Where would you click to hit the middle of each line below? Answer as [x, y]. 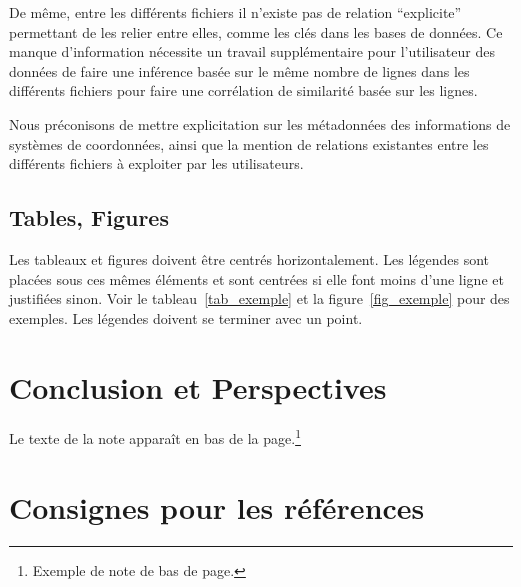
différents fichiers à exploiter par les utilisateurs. [156, 163]
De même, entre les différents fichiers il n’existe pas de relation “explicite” [235, 12]
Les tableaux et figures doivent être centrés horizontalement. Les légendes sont [249, 258]
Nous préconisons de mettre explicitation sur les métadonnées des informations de [260, 123]
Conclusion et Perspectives [198, 386]
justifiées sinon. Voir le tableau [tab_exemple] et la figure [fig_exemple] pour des [259, 298]
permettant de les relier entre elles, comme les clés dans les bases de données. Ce [256, 31]
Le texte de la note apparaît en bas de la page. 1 [155, 437]
